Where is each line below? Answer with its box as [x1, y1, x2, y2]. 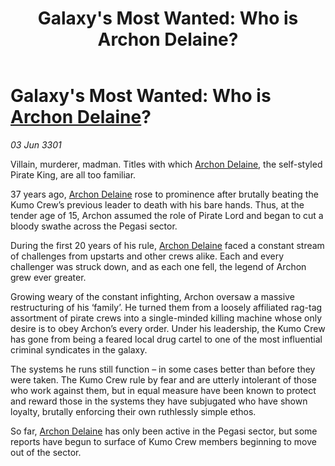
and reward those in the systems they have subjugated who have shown [10, 395, 308, 407]
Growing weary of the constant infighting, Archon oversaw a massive [10, 290, 295, 302]
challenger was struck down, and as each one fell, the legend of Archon [10, 260, 307, 272]
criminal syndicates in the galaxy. [10, 343, 148, 356]
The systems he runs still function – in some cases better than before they [10, 363, 316, 375]
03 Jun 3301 [10, 138, 62, 151]
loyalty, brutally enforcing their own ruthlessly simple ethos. [10, 405, 257, 417]
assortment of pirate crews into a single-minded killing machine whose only [10, 312, 323, 324]
